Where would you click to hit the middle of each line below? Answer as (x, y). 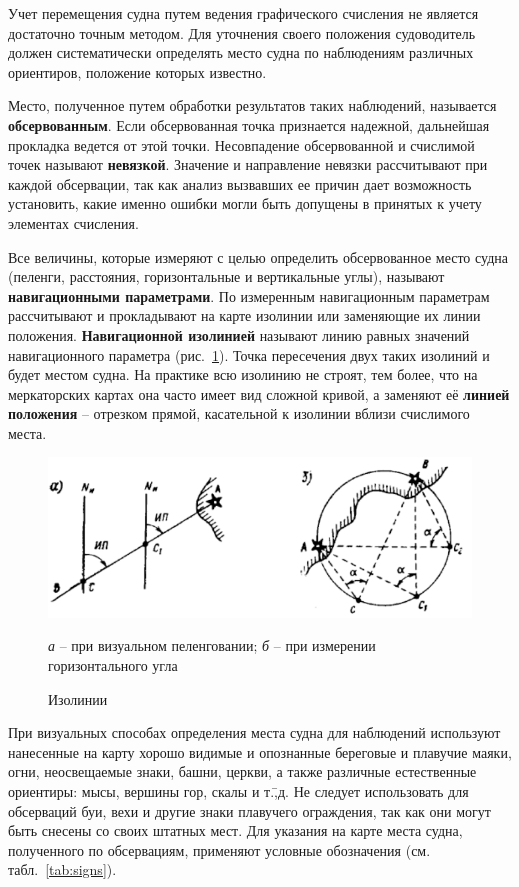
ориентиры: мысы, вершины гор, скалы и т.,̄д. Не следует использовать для (238, 790)
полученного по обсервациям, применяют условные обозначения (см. (219, 849)
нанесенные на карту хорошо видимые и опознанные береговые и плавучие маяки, (260, 751)
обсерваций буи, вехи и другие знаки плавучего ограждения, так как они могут (249, 810)
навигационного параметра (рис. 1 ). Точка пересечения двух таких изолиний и (249, 354)
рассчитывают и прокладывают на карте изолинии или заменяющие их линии (244, 315)
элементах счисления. (73, 222)
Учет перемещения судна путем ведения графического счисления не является (243, 13)
